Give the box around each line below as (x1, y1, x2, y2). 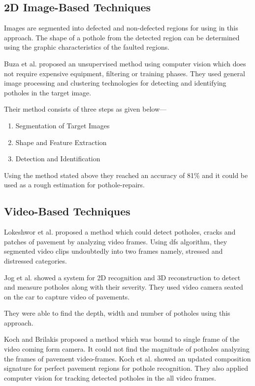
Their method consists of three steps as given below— (4, 104, 167, 114)
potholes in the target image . (4, 87, 92, 97)
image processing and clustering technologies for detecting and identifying (4, 78, 226, 88)
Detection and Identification (15, 153, 100, 164)
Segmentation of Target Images (15, 120, 110, 130)
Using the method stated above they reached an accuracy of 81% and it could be (4, 170, 248, 180)
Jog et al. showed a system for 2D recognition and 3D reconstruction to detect (4, 272, 241, 282)
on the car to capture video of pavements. (4, 291, 130, 301)
